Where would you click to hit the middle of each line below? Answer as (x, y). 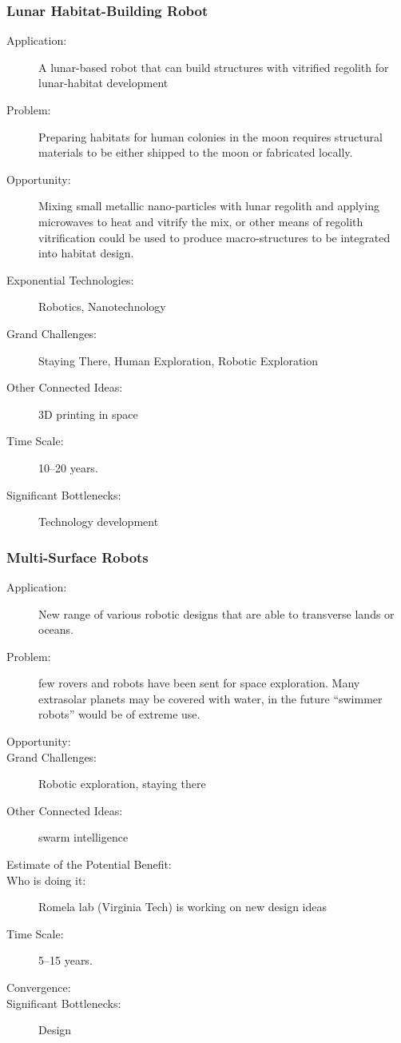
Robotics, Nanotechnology (102, 307)
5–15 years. (66, 960)
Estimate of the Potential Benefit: (89, 864)
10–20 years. (68, 467)
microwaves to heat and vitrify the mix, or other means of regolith (201, 221)
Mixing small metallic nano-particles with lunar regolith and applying (209, 206)
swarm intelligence (83, 837)
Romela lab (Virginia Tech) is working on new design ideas (183, 907)
